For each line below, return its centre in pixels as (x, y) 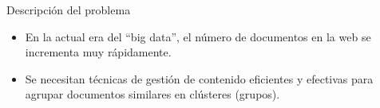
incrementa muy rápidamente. (98, 52)
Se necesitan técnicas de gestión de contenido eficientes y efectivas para (199, 78)
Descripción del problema (69, 10)
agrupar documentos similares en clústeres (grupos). (152, 94)
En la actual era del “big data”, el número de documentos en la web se (198, 36)
